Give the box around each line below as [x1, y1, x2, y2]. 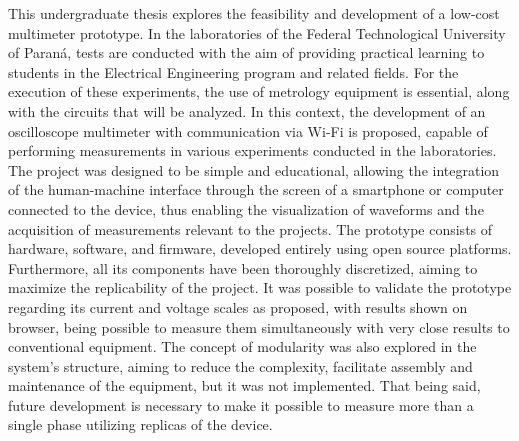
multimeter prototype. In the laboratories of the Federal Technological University [8, 22, 506, 43]
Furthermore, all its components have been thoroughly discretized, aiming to [8, 257, 478, 278]
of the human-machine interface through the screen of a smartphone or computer [8, 179, 504, 200]
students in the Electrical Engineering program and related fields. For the [8, 61, 459, 82]
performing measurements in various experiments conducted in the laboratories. [8, 140, 497, 161]
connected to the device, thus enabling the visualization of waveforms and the [8, 198, 484, 219]
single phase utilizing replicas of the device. [8, 414, 273, 435]
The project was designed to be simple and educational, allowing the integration [8, 159, 500, 180]
